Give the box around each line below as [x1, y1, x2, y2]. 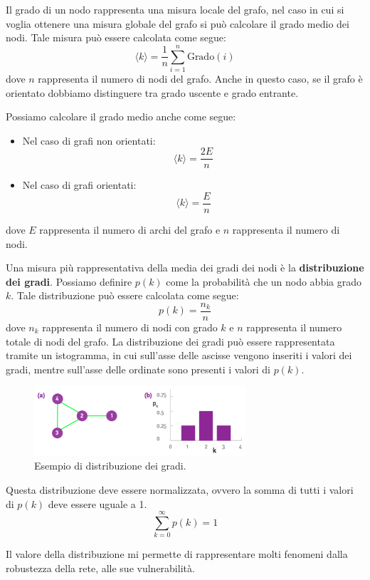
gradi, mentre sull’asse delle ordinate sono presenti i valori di [6, 361, 270, 376]
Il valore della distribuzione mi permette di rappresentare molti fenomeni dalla [6, 547, 348, 561]
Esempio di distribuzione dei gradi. [34, 458, 186, 473]
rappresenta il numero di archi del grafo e [39, 222, 221, 237]
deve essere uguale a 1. [48, 496, 147, 511]
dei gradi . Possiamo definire [6, 274, 132, 289]
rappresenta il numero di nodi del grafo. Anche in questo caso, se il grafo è [38, 71, 363, 86]
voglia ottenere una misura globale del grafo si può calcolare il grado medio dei [6, 16, 349, 31]
